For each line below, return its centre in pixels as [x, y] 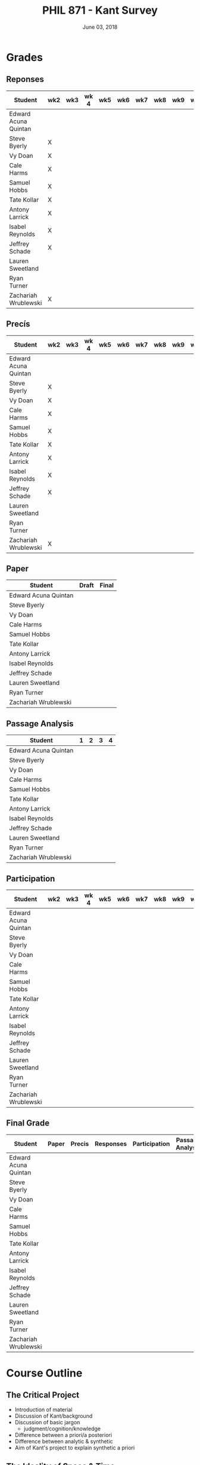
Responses [111, 1143]
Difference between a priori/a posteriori [63, 1435]
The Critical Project [43, 1395]
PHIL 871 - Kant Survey [100, 10]
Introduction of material [43, 1409]
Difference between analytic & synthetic [64, 1441]
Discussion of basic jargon [47, 1422]
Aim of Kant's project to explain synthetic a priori [75, 1448]
